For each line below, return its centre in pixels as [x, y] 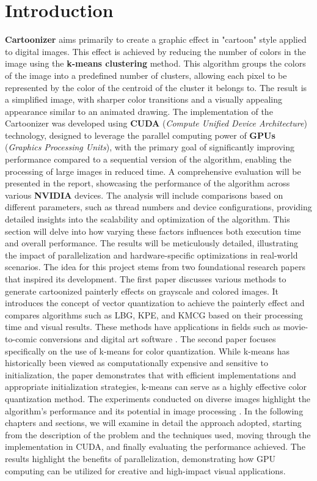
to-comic [21, 338]
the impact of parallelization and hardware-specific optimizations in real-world [151, 255]
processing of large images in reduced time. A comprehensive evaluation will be [153, 171]
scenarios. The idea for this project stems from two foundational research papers [155, 267]
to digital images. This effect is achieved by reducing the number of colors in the [155, 51]
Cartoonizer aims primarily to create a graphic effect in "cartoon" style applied [156, 39]
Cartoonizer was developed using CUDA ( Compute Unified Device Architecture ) [156, 123]
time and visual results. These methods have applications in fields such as [143, 327]
